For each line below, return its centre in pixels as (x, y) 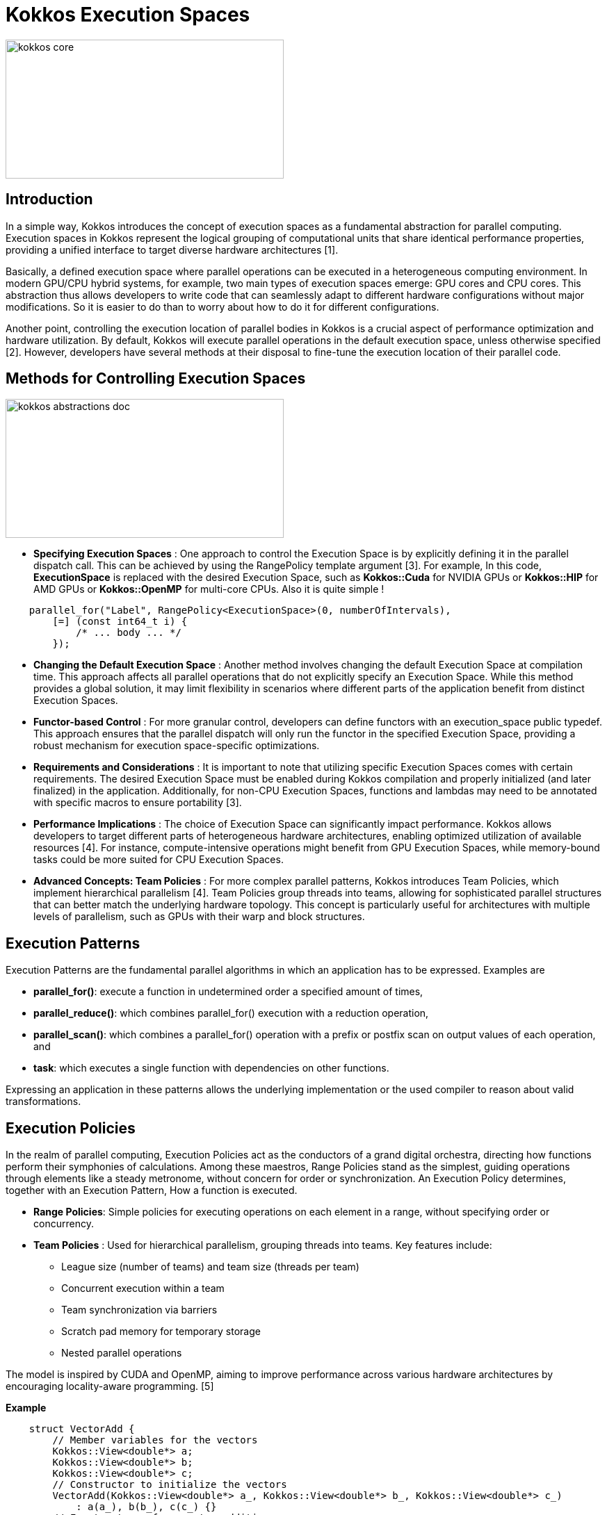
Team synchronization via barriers (139, 1310)
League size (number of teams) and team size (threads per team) (210, 1267)
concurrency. (64, 1224)
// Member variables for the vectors (155, 1440)
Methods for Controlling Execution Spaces (156, 379)
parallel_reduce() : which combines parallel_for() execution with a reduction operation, (231, 1013)
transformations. (43, 1102)
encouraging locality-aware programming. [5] (110, 1386)
